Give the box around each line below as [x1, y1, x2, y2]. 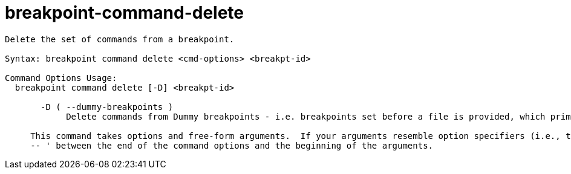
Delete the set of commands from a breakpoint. [5, 34, 235, 44]
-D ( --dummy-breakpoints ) [41, 101, 174, 112]
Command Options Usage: [5, 72, 117, 83]
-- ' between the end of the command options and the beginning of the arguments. [30, 140, 434, 150]
